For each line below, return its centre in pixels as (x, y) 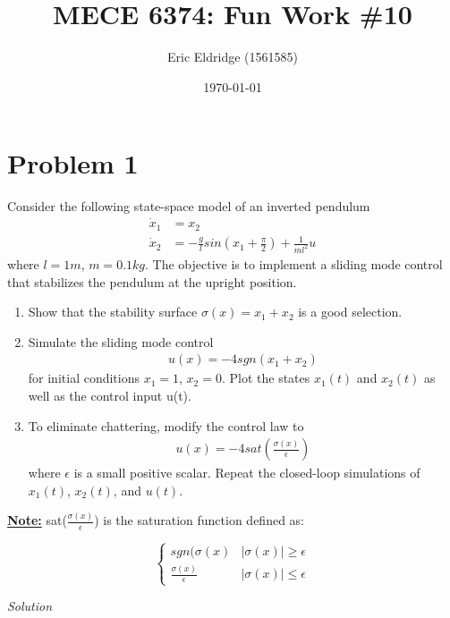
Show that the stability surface (113, 312)
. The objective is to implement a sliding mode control (294, 263)
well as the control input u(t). (110, 395)
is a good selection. (350, 312)
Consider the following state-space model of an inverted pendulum (189, 206)
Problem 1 (73, 163)
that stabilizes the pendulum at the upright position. (152, 281)
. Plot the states (266, 378)
